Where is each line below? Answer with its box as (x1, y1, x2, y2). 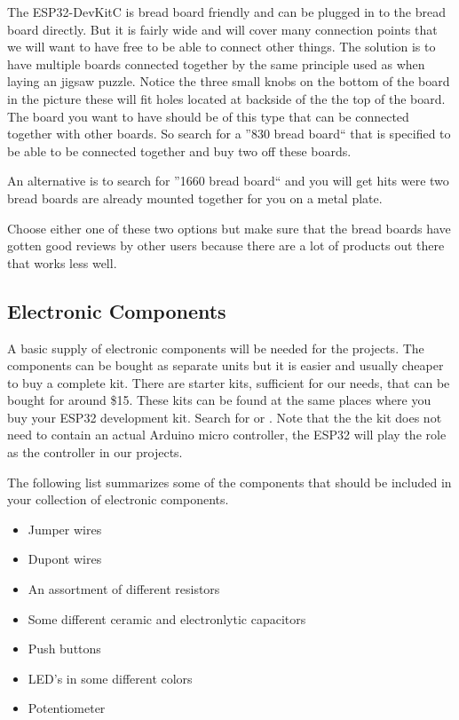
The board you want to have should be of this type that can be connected (7, 107, 409, 125)
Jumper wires (28, 519, 102, 538)
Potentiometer (28, 699, 106, 717)
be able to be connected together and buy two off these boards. (7, 141, 352, 160)
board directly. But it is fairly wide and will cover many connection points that (7, 20, 438, 38)
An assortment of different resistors (28, 580, 220, 598)
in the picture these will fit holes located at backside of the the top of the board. (7, 89, 446, 107)
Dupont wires (28, 550, 102, 568)
